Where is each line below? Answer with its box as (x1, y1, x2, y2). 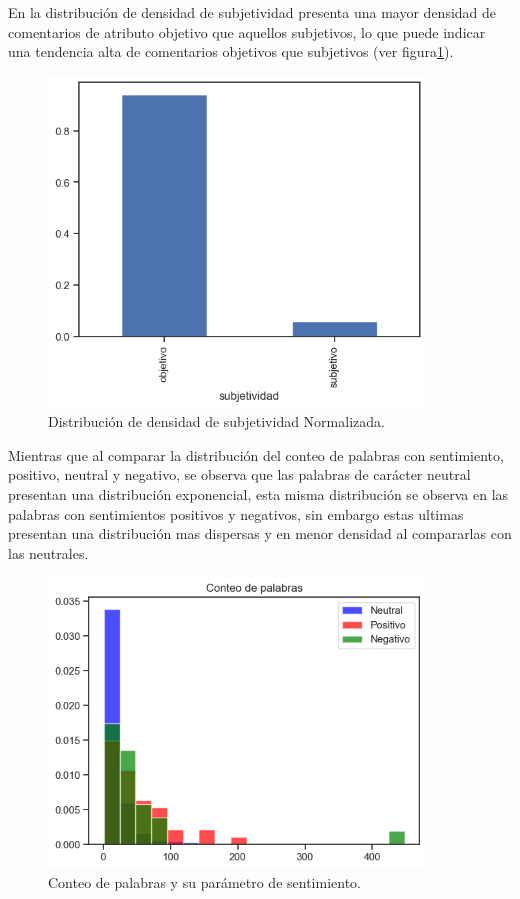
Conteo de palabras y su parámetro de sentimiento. (48, 872, 361, 893)
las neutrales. (8, 542, 89, 563)
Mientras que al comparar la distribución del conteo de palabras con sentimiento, (8, 444, 504, 465)
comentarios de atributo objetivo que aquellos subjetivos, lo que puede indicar (8, 21, 486, 42)
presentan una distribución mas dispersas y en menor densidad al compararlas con (8, 523, 512, 544)
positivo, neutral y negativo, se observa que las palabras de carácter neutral (8, 464, 471, 485)
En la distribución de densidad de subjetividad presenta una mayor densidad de (8, 2, 497, 22)
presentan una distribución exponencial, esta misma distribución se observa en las (8, 484, 509, 505)
